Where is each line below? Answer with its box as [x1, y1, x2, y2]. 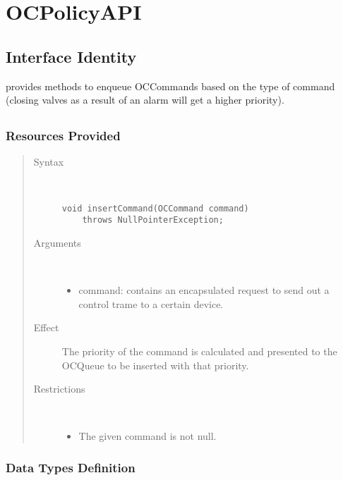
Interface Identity [6, 45, 137, 67]
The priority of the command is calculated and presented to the [61, 343, 337, 358]
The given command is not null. [78, 429, 217, 443]
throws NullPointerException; [82, 215, 224, 226]
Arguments [33, 235, 81, 250]
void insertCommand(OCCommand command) [61, 203, 249, 214]
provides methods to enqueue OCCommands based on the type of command [6, 78, 335, 93]
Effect [33, 320, 59, 335]
